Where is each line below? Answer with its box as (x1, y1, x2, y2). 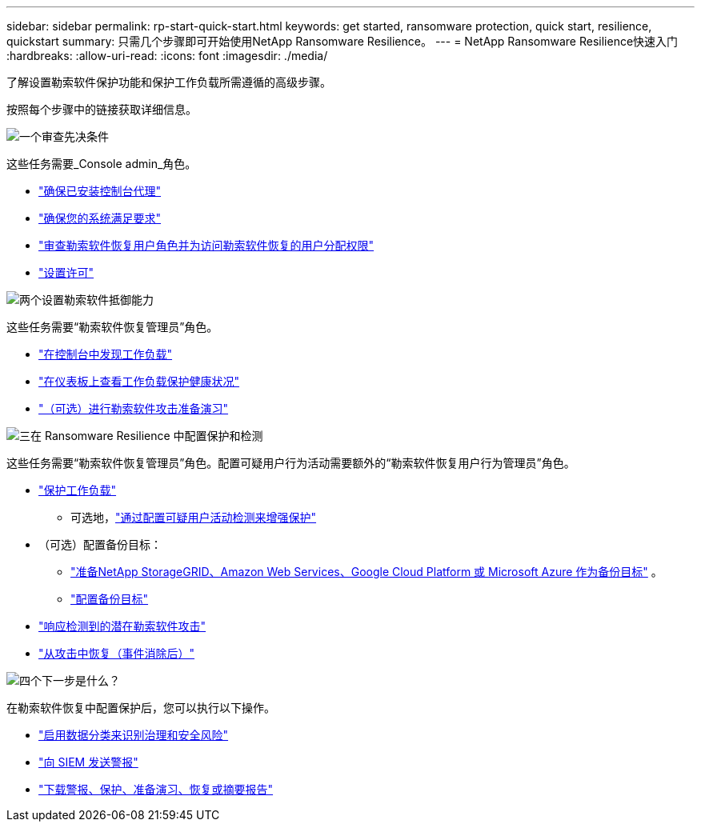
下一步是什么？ (42, 674, 120, 687)
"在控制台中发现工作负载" (38, 347, 173, 361)
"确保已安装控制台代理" (38, 184, 162, 198)
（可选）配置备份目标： (38, 538, 162, 551)
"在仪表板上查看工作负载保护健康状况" (38, 374, 240, 388)
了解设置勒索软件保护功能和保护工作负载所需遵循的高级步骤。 (6, 75, 331, 89)
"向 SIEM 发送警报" (38, 755, 138, 769)
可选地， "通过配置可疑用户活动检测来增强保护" (70, 510, 317, 524)
